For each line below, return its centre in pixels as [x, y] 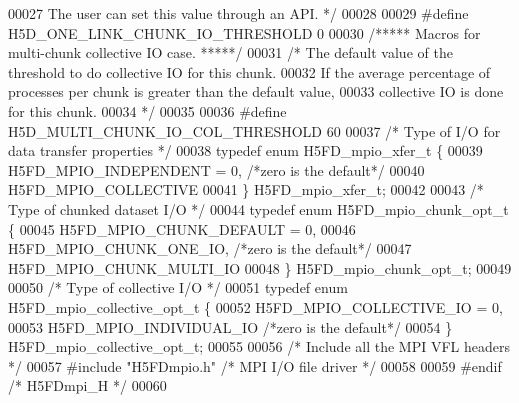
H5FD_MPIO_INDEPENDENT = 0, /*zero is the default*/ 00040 [216, 169]
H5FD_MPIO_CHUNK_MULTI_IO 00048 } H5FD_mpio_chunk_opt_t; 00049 [260, 267]
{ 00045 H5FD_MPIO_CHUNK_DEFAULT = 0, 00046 [182, 228]
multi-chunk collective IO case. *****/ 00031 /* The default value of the [230, 52]
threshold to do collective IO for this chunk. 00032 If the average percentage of [249, 71]
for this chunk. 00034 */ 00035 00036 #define [147, 110]
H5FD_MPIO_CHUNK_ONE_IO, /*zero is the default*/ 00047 [210, 248]
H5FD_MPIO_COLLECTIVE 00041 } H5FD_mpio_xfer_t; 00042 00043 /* [246, 189]
